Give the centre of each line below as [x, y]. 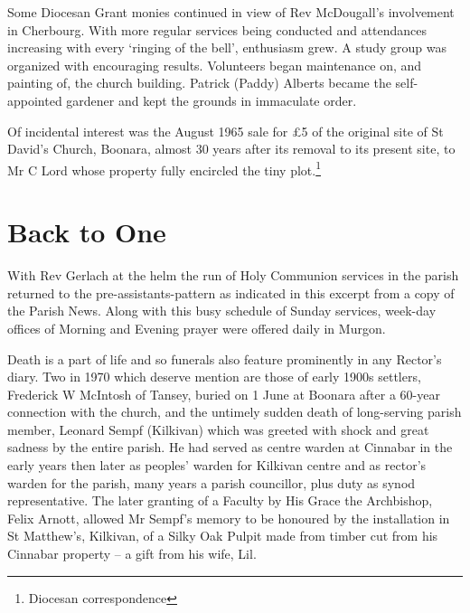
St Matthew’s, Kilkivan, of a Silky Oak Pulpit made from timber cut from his [223, 536]
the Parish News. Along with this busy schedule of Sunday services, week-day [222, 311]
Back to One [87, 232]
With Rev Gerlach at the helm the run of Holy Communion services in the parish [233, 275]
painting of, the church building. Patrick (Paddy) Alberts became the [199, 83]
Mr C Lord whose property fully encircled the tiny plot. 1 [164, 168]
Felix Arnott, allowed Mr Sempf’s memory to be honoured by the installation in [229, 518]
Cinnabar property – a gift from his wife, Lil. [132, 554]
